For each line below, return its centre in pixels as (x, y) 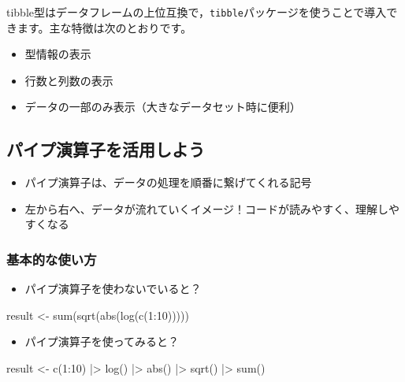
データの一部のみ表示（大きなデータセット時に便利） (163, 107)
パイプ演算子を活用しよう (106, 149)
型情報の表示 (58, 54)
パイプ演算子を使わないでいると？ (113, 289)
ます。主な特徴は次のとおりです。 (104, 27)
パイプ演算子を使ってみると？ (102, 341)
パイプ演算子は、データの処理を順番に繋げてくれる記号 (168, 182)
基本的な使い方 (52, 259)
